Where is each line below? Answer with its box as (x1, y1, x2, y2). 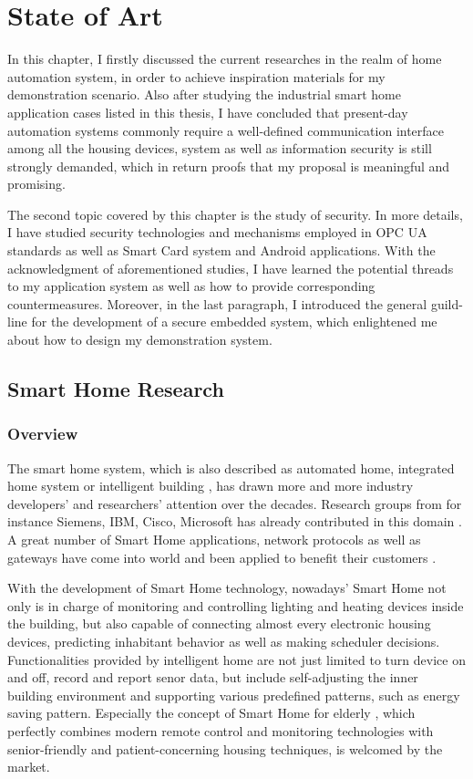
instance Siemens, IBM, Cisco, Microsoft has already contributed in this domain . (7, 512, 462, 531)
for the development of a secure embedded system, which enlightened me (31, 312, 437, 331)
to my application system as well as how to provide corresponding (7, 276, 375, 296)
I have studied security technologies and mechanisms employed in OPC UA (7, 223, 427, 242)
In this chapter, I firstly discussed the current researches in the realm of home (7, 49, 442, 68)
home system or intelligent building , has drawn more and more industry (7, 476, 414, 495)
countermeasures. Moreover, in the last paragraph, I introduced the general (7, 294, 427, 313)
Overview (7, 422, 78, 445)
